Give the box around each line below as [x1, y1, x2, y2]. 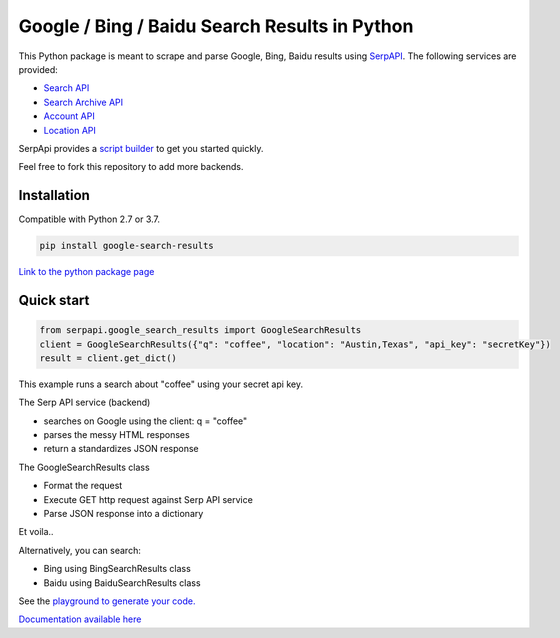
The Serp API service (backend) [18, 396, 151, 409]
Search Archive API [43, 96, 124, 108]
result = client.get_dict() [39, 352, 177, 364]
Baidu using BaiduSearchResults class [43, 576, 201, 589]
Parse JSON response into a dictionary [43, 508, 204, 520]
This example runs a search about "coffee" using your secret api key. [18, 378, 304, 390]
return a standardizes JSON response [43, 443, 199, 455]
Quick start [18, 291, 90, 309]
